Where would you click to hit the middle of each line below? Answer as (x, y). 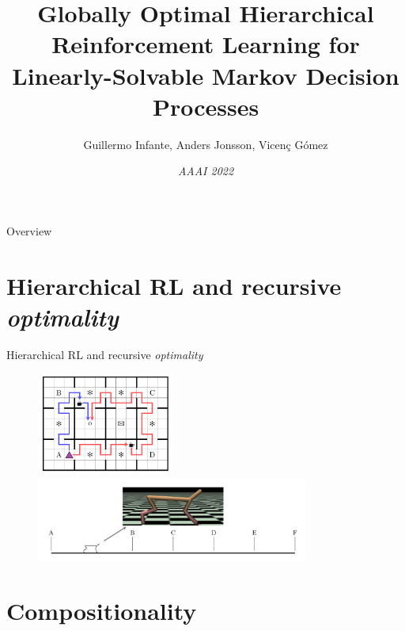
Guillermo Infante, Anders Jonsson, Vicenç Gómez (206, 144)
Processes (206, 106)
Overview (29, 230)
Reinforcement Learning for (206, 44)
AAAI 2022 (206, 171)
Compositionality (102, 610)
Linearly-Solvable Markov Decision (206, 75)
